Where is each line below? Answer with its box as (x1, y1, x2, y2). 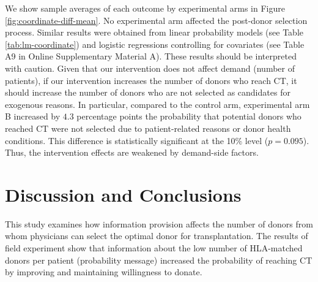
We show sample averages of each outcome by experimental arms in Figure (5, 2, 285, 14)
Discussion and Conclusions (5, 181, 242, 207)
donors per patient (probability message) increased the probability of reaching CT (5, 253, 312, 266)
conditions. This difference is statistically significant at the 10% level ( (5, 134, 268, 147)
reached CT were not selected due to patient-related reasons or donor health (5, 121, 291, 134)
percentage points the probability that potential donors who (76, 110, 301, 123)
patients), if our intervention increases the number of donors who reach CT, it (5, 74, 297, 86)
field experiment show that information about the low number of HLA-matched (5, 242, 303, 254)
